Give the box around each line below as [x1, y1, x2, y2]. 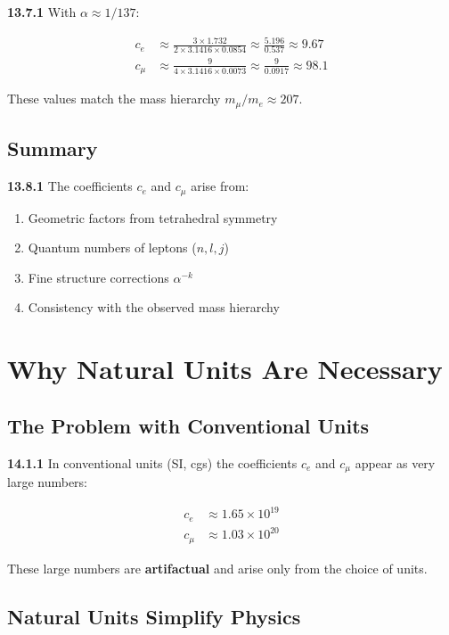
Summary [7, 135, 98, 162]
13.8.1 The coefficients [7, 177, 133, 195]
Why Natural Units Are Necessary [7, 350, 443, 387]
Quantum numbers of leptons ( [28, 238, 197, 257]
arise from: [191, 177, 249, 195]
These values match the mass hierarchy [7, 89, 221, 108]
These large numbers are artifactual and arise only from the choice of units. [7, 558, 428, 577]
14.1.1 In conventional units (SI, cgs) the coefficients [7, 453, 298, 472]
